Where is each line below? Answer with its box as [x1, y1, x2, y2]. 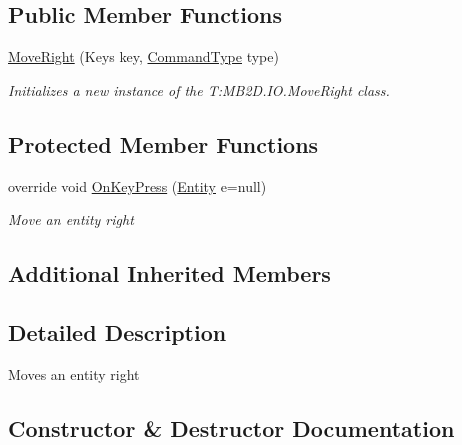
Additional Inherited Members [8, 258, 331, 289]
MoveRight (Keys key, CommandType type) [8, 46, 279, 67]
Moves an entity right [8, 363, 140, 384]
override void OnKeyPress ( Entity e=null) [8, 175, 267, 196]
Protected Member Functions [8, 128, 319, 159]
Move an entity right [8, 209, 134, 230]
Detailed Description [8, 316, 227, 347]
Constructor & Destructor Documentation [8, 412, 455, 443]
